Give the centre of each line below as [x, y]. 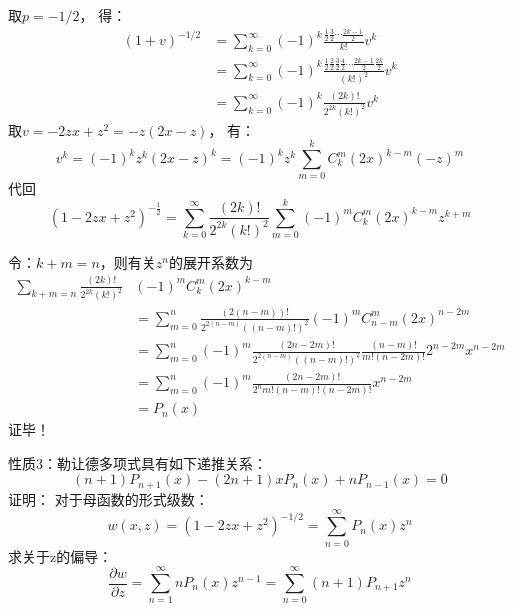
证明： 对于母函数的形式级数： [108, 498]
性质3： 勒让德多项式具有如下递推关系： [137, 462]
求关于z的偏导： [60, 555]
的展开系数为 [210, 261]
